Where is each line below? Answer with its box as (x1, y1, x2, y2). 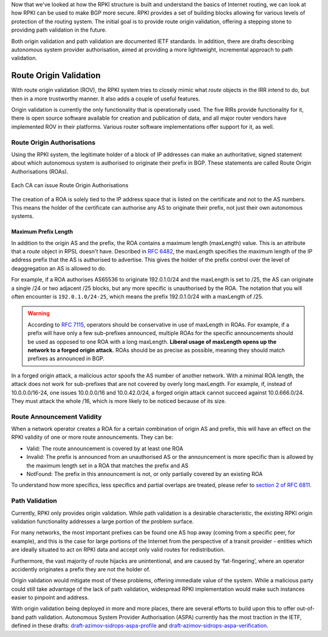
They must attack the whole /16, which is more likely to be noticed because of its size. (11, 397, 227, 404)
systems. (11, 213, 34, 220)
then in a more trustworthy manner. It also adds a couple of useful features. (11, 95, 200, 102)
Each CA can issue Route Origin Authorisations (11, 182, 129, 189)
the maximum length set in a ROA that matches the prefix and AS (26, 462, 189, 469)
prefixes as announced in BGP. (27, 355, 105, 362)
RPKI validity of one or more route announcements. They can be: (11, 433, 174, 441)
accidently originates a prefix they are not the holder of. (11, 565, 151, 573)
